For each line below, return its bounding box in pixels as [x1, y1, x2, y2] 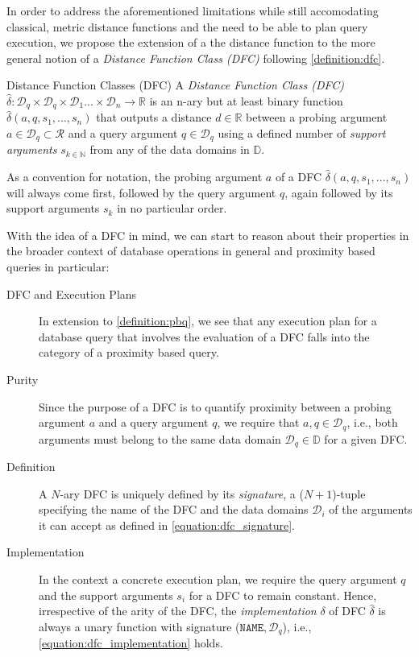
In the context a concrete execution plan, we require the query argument [39, 571, 397, 588]
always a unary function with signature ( [39, 618, 240, 634]
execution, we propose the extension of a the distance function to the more [6, 34, 375, 51]
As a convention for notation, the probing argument [6, 168, 263, 185]
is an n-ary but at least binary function [149, 92, 343, 109]
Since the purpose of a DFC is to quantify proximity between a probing [39, 398, 392, 415]
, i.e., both [346, 414, 398, 431]
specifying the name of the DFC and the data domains [39, 501, 309, 518]
